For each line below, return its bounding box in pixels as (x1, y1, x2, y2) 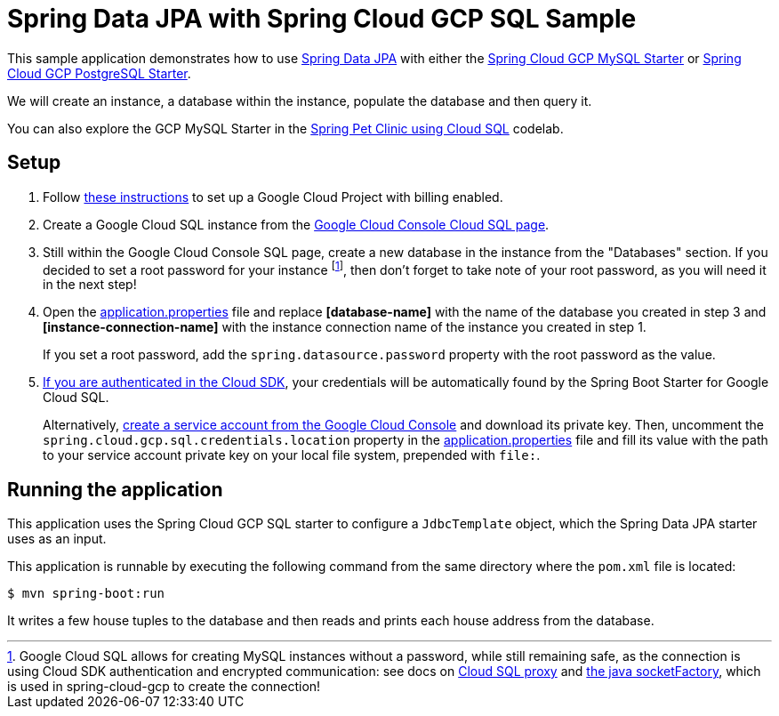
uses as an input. (7, 531, 107, 547)
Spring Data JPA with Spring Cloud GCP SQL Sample (7, 4, 637, 34)
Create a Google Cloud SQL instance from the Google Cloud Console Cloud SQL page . (43, 216, 550, 232)
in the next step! (43, 277, 137, 293)
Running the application (7, 478, 223, 501)
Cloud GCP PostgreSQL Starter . (7, 65, 191, 81)
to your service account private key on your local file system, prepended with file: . (43, 447, 541, 463)
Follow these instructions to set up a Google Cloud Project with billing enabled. (43, 189, 503, 205)
